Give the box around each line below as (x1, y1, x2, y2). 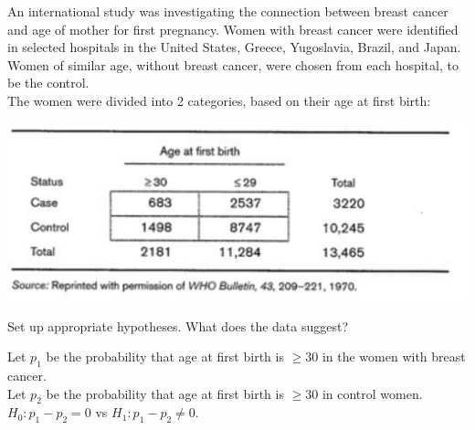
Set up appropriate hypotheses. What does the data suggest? (7, 316, 349, 335)
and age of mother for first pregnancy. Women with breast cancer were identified (7, 19, 459, 38)
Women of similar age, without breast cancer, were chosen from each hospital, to (7, 55, 459, 74)
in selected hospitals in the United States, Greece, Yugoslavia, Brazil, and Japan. (7, 37, 461, 57)
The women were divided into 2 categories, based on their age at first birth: (7, 90, 431, 110)
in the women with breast (322, 347, 466, 366)
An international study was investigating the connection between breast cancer (7, 2, 449, 20)
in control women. (322, 383, 423, 403)
